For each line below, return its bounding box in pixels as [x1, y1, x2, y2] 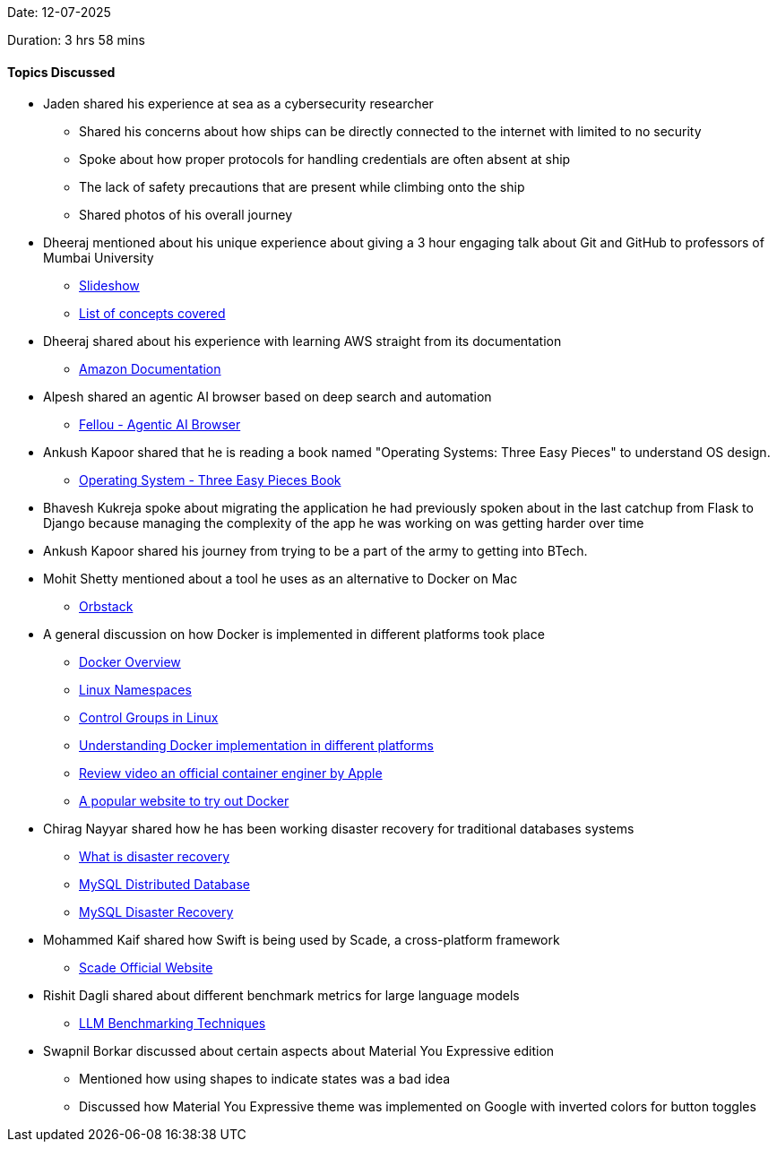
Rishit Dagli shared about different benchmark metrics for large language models [43, 988, 520, 1004]
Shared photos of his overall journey [79, 207, 293, 223]
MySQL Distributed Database [79, 877, 250, 893]
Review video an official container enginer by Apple [79, 765, 383, 782]
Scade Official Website [79, 960, 213, 976]
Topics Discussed [7, 64, 116, 80]
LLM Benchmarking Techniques [79, 1015, 266, 1032]
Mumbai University [43, 250, 154, 266]
